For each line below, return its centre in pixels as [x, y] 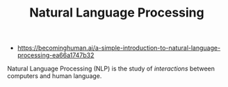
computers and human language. [55, 76]
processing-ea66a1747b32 [56, 55]
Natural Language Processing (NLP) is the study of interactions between [111, 69]
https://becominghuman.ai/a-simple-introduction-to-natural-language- [119, 48]
